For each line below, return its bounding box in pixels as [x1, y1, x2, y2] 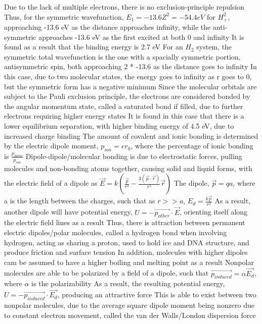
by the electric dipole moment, [4, 140, 99, 151]
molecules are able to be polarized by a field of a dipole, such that [4, 267, 209, 278]
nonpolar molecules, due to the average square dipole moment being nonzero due [4, 299, 254, 310]
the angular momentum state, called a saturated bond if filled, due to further [4, 100, 243, 111]
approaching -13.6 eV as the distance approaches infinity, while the [4, 22, 211, 32]
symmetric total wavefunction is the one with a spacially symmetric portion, [4, 51, 241, 62]
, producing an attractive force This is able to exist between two [57, 289, 256, 300]
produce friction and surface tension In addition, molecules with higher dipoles [4, 247, 248, 257]
